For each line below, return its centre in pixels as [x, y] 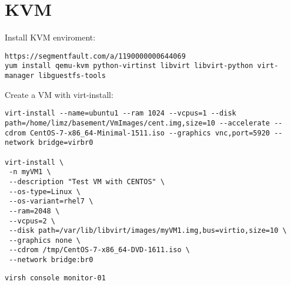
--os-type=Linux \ [45, 191]
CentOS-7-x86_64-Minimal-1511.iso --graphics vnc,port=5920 [150, 133]
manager [20, 76]
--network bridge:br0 [51, 260]
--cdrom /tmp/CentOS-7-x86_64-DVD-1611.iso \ [99, 250]
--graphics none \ [45, 240]
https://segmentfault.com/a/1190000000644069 [95, 56]
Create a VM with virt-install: [59, 94]
